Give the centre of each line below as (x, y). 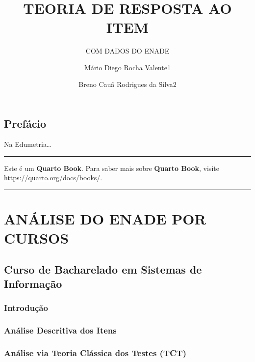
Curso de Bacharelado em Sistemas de (103, 269)
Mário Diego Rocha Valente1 (127, 67)
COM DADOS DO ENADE (127, 51)
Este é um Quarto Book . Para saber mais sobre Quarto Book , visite (112, 168)
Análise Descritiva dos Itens (60, 330)
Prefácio (25, 124)
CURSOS (37, 238)
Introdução (26, 308)
